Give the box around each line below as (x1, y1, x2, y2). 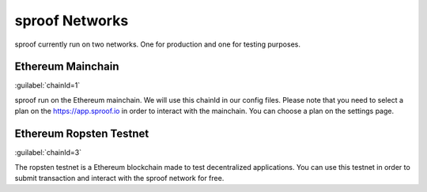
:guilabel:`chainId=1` (14, 81, 81, 90)
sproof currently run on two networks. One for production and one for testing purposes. (14, 40, 300, 49)
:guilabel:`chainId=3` (14, 148, 82, 157)
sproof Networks (14, 12, 129, 29)
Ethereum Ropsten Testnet (14, 127, 149, 141)
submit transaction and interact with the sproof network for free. (14, 173, 225, 183)
